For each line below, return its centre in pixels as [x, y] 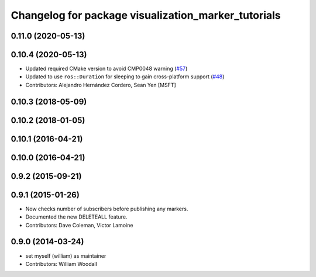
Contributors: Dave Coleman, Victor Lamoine [79, 225]
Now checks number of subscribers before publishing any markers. [107, 209]
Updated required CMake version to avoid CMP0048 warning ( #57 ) [107, 69]
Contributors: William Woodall [61, 264]
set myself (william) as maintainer [66, 256]
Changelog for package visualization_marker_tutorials [146, 15]
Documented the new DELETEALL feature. [76, 217]
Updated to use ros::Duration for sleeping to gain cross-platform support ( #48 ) [125, 77]
